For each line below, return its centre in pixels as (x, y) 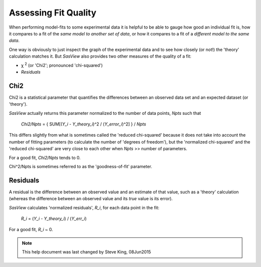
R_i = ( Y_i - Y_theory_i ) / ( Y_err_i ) (54, 219)
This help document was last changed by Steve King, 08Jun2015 (87, 252)
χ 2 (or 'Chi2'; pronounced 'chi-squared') (62, 64)
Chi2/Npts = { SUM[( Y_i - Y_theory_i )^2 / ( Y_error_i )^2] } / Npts (84, 124)
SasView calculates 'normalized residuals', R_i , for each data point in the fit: (84, 207)
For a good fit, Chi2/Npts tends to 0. (45, 157)
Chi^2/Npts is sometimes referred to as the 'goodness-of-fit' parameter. (80, 166)
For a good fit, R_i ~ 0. (31, 230)
